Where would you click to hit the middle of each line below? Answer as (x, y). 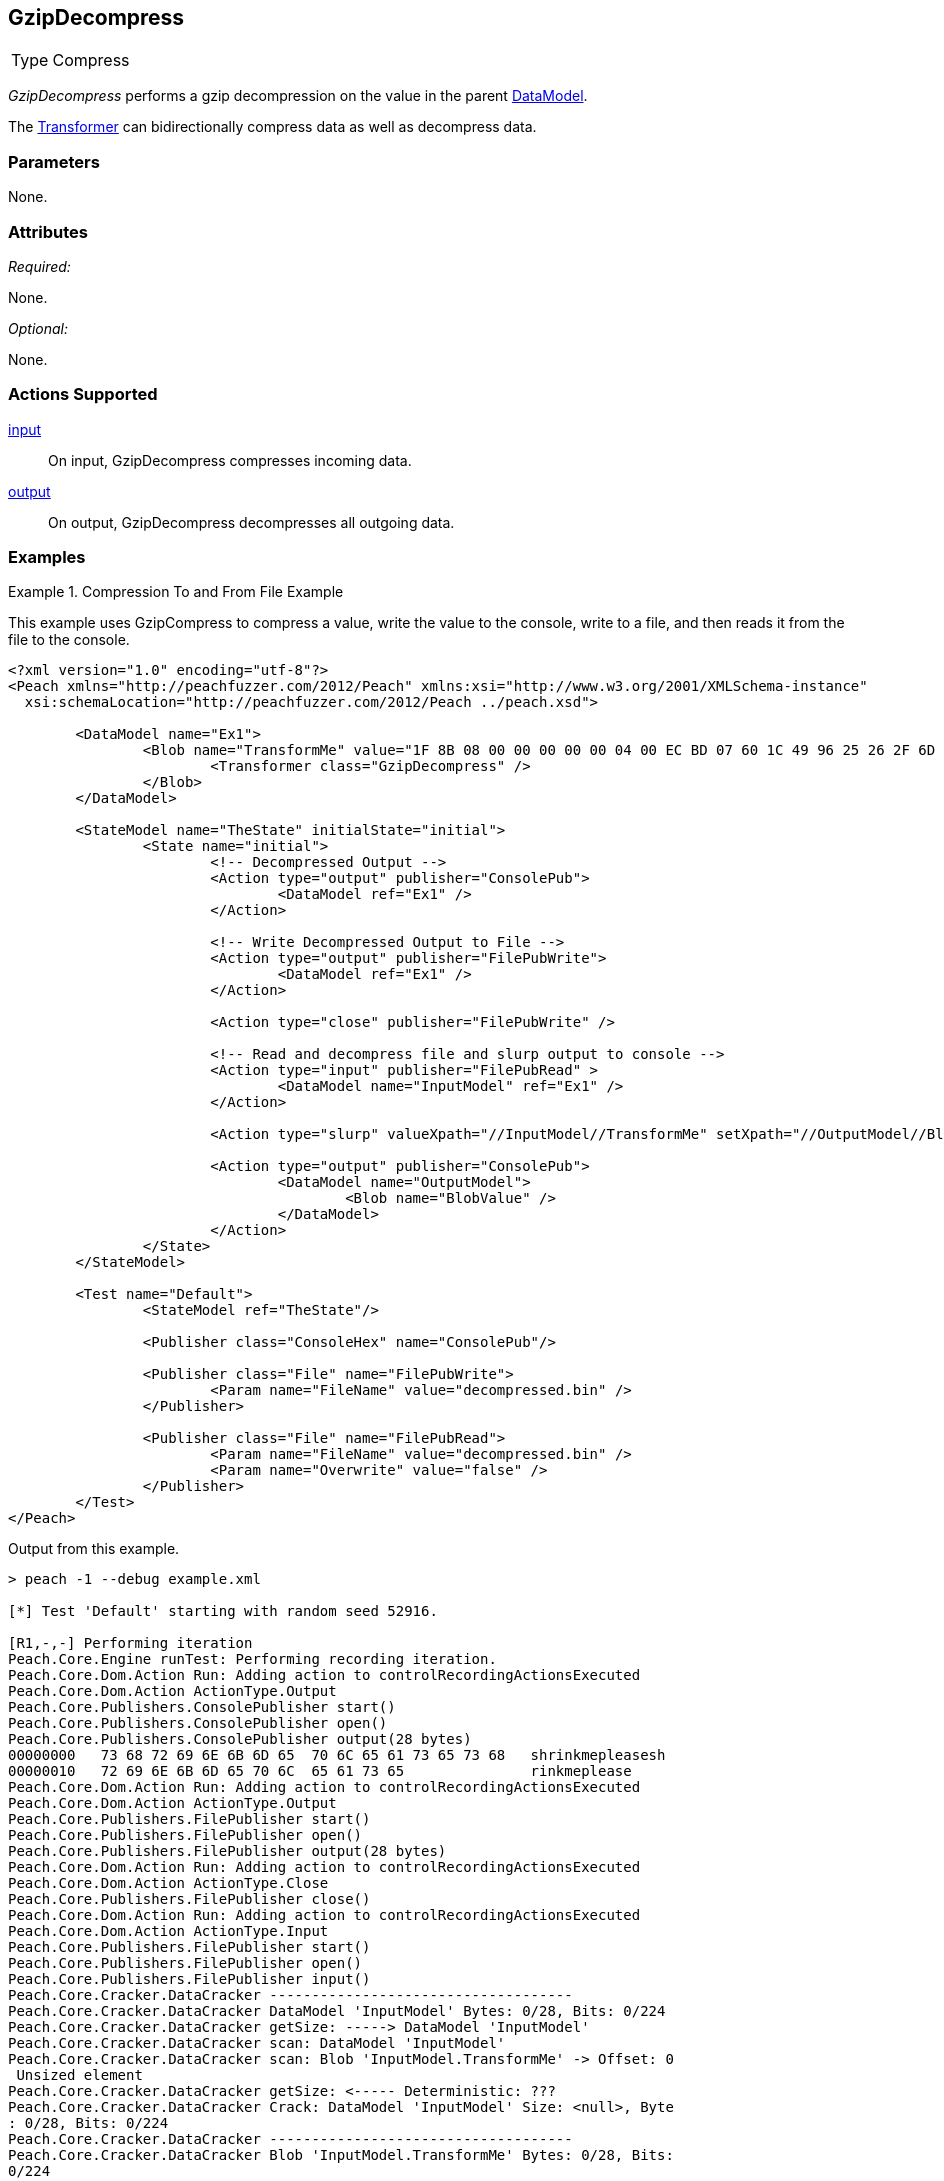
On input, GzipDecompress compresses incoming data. (230, 460)
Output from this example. (94, 1549)
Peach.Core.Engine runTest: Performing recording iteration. (252, 1659)
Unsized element (79, 2075)
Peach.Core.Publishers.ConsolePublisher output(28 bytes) (240, 1739)
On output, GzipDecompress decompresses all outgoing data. (251, 522)
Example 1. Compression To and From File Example (176, 592)
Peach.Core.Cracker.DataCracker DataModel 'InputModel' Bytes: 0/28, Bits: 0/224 (337, 2011)
